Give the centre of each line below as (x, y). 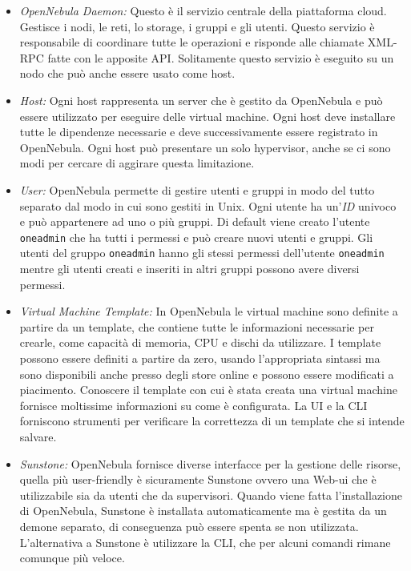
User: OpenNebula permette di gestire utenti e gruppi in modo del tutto (197, 189)
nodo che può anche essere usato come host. (127, 73)
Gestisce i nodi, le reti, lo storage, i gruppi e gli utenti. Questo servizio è (197, 26)
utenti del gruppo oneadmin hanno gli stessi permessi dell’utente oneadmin (202, 253)
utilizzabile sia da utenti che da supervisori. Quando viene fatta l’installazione (211, 495)
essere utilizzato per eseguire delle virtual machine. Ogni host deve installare (208, 116)
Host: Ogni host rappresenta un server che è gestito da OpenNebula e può (201, 100)
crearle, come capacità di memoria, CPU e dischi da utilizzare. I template (200, 342)
